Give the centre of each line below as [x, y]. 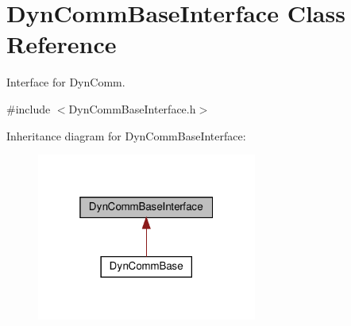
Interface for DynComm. [66, 82]
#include [29, 108]
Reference [62, 44]
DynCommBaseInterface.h [132, 108]
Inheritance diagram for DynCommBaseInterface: [126, 135]
